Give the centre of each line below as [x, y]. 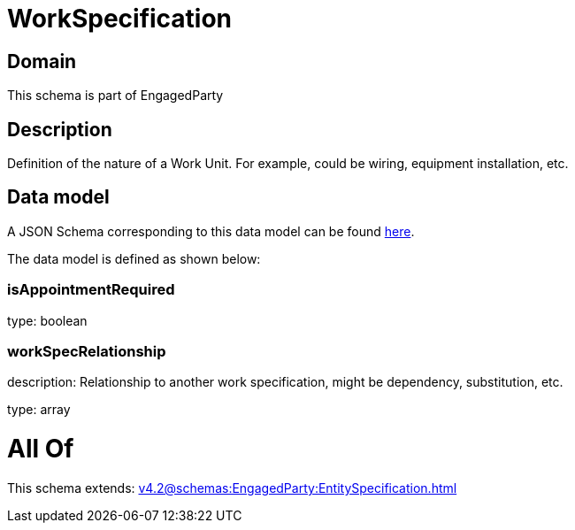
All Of [41, 449]
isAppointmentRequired [91, 290]
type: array [39, 410]
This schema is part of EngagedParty [115, 96]
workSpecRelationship [87, 351]
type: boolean [47, 320]
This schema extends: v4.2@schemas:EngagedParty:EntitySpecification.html [232, 488]
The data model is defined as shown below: [134, 258]
